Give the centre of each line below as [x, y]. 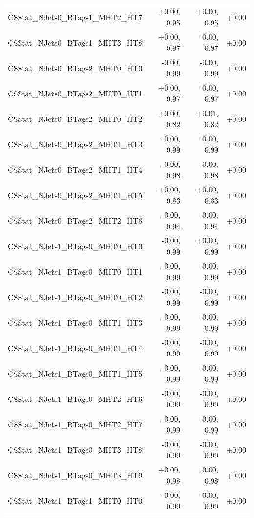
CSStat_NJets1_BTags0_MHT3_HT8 [75, 449]
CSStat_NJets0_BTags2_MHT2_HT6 [75, 220]
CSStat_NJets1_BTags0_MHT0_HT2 [75, 297]
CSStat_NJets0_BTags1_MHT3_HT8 [75, 42]
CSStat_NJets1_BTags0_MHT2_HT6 [75, 399]
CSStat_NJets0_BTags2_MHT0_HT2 [75, 118]
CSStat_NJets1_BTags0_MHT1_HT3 [75, 322]
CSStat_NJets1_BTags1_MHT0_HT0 [75, 500]
